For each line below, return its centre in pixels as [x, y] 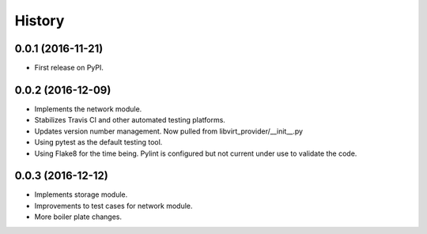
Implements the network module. [88, 109]
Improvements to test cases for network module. [113, 206]
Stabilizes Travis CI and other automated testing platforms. [130, 120]
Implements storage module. [81, 194]
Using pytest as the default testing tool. [98, 142]
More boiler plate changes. [78, 217]
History [40, 21]
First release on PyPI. [69, 68]
